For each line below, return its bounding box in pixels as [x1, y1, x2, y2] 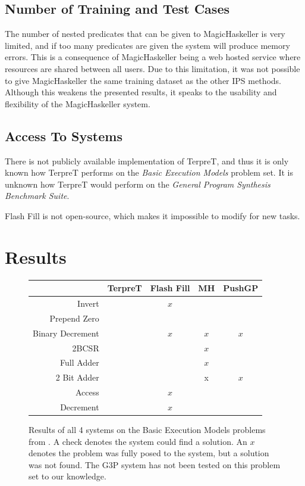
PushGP [223, 282, 259, 294]
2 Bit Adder [55, 371, 99, 384]
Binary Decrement [33, 326, 99, 339]
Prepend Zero [49, 311, 99, 324]
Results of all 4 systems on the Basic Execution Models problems [29, 423, 266, 435]
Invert [77, 297, 99, 309]
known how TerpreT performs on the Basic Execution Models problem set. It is [5, 166, 293, 179]
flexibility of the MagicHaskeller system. [5, 97, 150, 110]
